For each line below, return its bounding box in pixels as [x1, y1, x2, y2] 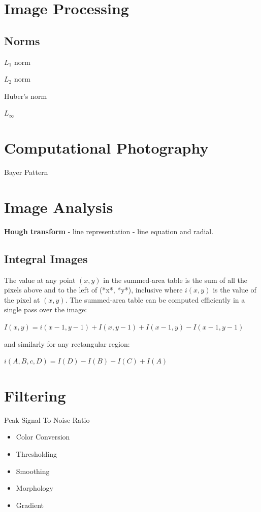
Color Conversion [16, 431, 70, 442]
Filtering [4, 385, 66, 406]
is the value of [213, 284, 256, 295]
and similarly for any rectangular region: [4, 338, 130, 349]
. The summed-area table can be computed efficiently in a [65, 294, 245, 305]
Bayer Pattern [4, 167, 48, 177]
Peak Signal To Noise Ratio [4, 414, 90, 425]
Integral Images [4, 250, 88, 266]
